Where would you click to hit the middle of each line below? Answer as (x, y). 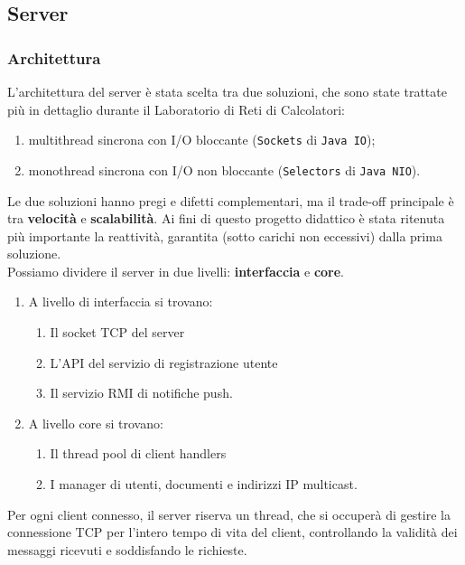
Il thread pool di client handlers (138, 453)
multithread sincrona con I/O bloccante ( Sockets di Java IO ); (202, 140)
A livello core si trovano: (96, 423)
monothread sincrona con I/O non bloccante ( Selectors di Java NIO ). (224, 169)
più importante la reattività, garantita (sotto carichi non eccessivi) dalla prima (225, 235)
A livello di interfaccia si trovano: (121, 301)
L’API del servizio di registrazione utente (164, 362)
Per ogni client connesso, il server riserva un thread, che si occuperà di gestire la (229, 514)
